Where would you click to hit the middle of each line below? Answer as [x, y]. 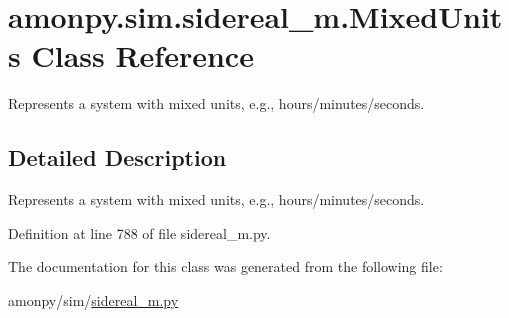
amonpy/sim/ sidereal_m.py [93, 299]
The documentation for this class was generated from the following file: [225, 266]
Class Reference [142, 55]
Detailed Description [117, 157]
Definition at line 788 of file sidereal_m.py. [139, 232]
